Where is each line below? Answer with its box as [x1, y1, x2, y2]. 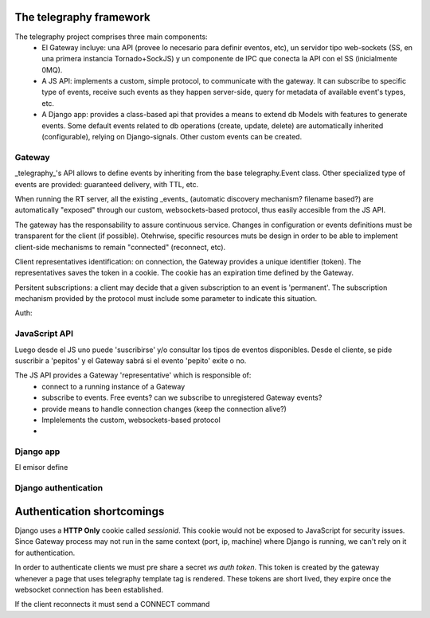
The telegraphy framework [14, 10, 150, 24]
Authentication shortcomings [14, 504, 165, 518]
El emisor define [14, 463, 68, 472]
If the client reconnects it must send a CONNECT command [14, 600, 210, 609]
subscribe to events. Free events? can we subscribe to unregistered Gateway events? [41, 393, 322, 402]
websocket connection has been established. [14, 585, 163, 594]
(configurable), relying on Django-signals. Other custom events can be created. [41, 132, 303, 142]
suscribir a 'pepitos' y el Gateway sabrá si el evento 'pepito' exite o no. [14, 356, 247, 366]
